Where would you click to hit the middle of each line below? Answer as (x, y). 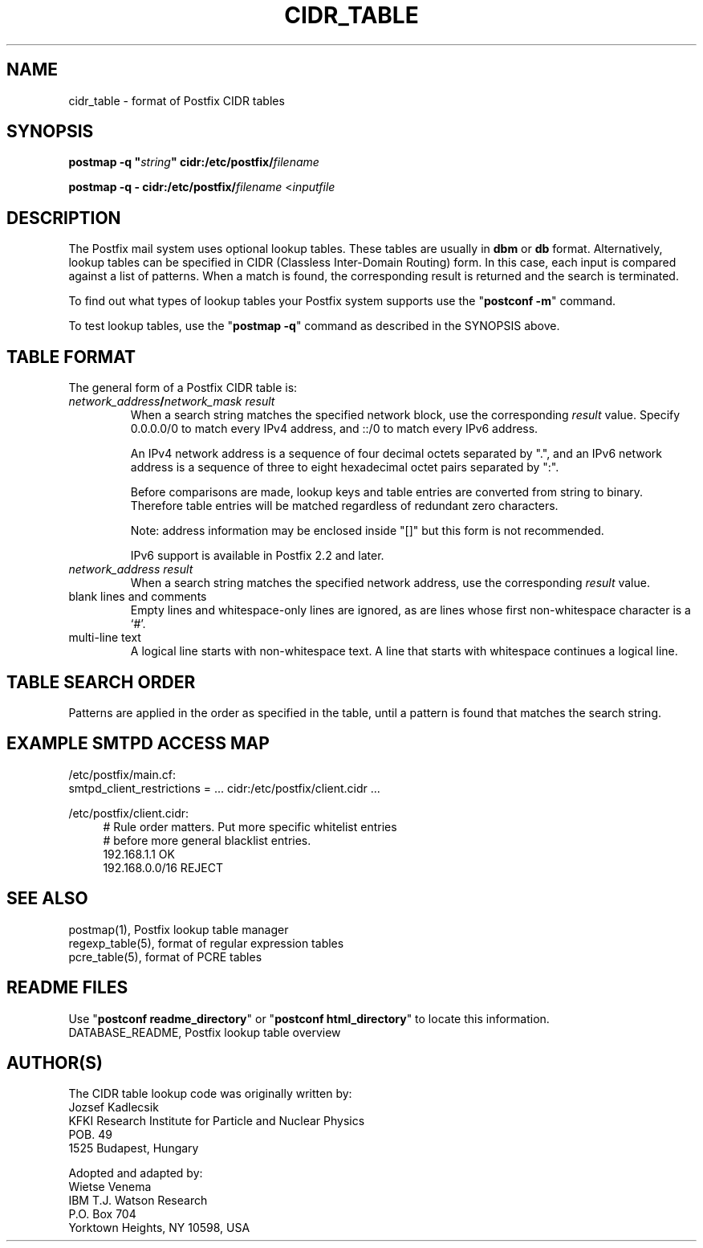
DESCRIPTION (64, 218)
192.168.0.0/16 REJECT (163, 867)
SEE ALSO (47, 899)
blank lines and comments (138, 597)
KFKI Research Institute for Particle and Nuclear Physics (217, 1121)
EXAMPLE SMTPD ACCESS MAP (138, 744)
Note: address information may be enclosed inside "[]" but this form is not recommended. (367, 531)
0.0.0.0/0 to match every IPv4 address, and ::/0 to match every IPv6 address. (334, 429)
